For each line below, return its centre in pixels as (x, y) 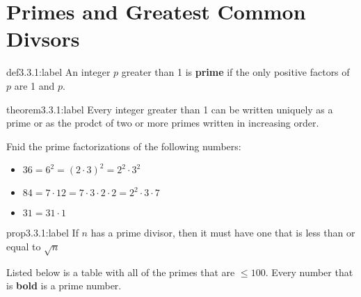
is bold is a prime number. (64, 286)
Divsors (43, 39)
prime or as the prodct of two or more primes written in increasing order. (163, 123)
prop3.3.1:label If (42, 233)
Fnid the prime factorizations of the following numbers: (124, 146)
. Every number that (309, 272)
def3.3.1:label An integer (58, 72)
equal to (24, 246)
